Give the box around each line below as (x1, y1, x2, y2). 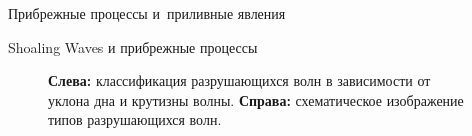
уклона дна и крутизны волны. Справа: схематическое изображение (48, 89, 464, 110)
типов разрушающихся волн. (48, 109, 222, 130)
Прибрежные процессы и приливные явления (8, 3, 286, 23)
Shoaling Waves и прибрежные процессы (8, 36, 258, 57)
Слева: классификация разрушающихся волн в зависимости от (48, 70, 431, 91)
